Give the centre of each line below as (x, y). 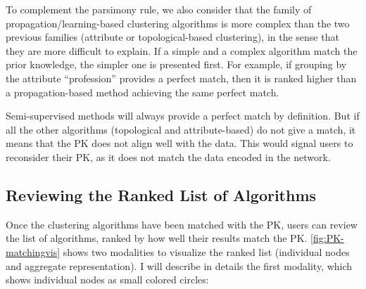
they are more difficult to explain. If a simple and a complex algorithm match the (182, 50)
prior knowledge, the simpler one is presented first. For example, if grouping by (176, 64)
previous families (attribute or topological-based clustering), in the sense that (172, 37)
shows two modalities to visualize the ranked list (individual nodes (206, 251)
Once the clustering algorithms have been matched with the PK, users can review (182, 224)
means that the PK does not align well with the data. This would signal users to (179, 143)
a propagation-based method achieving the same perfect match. (143, 92)
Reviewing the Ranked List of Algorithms (161, 194)
